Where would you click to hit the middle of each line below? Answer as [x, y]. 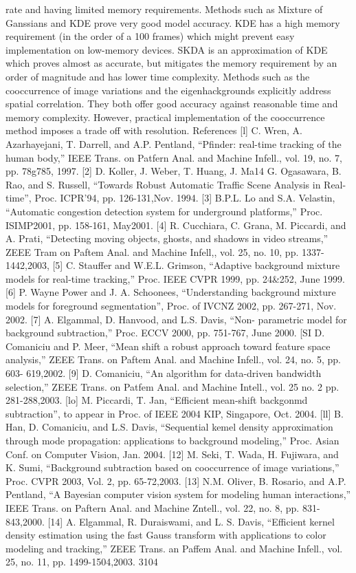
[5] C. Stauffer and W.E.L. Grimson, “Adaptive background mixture [196, 265]
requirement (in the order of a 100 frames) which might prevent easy [150, 36]
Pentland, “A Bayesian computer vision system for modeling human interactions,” [178, 494]
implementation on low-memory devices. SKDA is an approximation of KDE [167, 49]
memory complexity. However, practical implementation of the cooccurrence [165, 117]
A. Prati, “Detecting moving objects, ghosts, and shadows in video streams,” [167, 238]
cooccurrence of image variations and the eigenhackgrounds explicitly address [168, 90]
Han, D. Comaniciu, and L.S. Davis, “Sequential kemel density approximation [169, 427]
